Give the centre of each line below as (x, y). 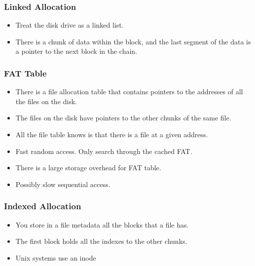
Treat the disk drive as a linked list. (70, 25)
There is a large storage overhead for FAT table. (88, 168)
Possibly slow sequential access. (63, 184)
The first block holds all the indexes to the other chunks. (101, 241)
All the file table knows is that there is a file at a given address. (112, 134)
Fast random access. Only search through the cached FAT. (104, 151)
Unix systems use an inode (56, 257)
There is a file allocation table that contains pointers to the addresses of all (129, 92)
